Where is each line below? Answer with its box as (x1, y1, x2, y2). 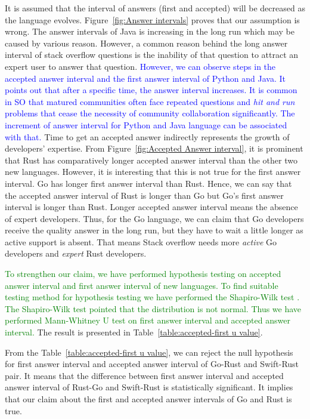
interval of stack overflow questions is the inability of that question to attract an (5, 48, 299, 61)
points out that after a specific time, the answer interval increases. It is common (5, 84, 297, 96)
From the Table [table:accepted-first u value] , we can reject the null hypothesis (5, 346, 293, 358)
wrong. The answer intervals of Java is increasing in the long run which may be (5, 25, 295, 38)
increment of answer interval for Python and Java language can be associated (5, 118, 287, 131)
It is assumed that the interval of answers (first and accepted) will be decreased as (5, 2, 305, 14)
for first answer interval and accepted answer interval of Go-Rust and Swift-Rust (5, 358, 299, 370)
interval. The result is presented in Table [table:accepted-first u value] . (5, 326, 263, 338)
